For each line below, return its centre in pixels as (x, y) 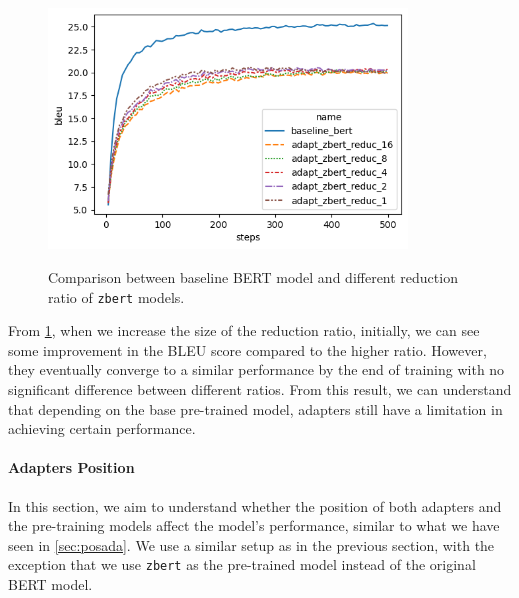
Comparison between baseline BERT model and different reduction (253, 276)
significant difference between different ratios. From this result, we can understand (260, 388)
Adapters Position (71, 467)
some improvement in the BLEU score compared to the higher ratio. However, (247, 349)
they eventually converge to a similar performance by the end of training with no (256, 369)
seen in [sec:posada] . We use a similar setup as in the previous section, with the (251, 544)
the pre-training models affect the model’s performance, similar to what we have (254, 525)
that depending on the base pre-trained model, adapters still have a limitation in (255, 408)
